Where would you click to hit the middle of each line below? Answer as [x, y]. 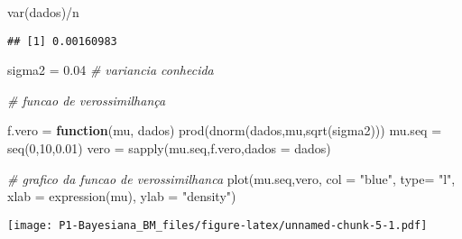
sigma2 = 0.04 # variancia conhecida [111, 70]
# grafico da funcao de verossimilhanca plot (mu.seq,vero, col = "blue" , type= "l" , [231, 178]
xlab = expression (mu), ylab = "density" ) [122, 196]
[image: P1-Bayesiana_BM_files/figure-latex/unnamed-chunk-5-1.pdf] [217, 225]
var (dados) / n [43, 12]
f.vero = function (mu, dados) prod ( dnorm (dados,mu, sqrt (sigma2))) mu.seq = [225, 130]
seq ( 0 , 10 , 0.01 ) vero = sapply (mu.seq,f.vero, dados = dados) [169, 148]
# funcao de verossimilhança [87, 100]
